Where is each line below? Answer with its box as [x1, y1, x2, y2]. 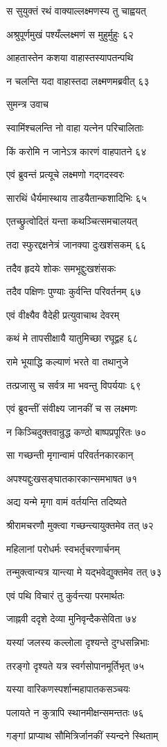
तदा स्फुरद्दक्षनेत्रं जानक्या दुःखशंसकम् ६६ [6, 237, 146, 251]
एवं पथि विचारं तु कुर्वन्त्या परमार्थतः [6, 588, 125, 602]
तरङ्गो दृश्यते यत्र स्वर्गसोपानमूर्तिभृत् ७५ [6, 658, 145, 673]
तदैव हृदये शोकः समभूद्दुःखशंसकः [6, 260, 116, 275]
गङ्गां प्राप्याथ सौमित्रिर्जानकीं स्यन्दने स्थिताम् [6, 728, 159, 743]
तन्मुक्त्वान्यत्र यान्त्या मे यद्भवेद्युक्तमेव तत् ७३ [6, 565, 162, 579]
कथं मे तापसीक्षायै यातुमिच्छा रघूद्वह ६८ [6, 331, 139, 345]
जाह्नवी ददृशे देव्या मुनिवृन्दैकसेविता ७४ [6, 611, 137, 626]
